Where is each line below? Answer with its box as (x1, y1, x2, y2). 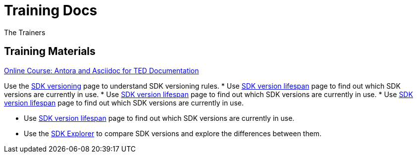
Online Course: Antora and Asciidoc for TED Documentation (4, 66, 199, 75)
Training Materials (4, 45, 96, 58)
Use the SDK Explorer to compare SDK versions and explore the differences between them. (24, 129, 322, 138)
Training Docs (4, 2, 98, 19)
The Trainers (4, 28, 46, 37)
